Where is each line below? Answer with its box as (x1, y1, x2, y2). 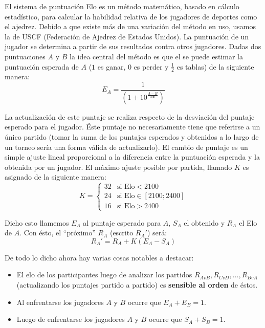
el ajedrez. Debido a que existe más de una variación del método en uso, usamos (5, 21, 256, 32)
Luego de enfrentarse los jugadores (16, 314, 125, 324)
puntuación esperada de (5, 61, 79, 72)
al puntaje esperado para (83, 217, 161, 228)
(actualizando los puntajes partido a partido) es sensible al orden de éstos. (16, 279, 258, 290)
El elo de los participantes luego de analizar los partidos (16, 269, 192, 280)
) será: (147, 227, 167, 238)
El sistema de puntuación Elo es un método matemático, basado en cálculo (5, 1, 239, 11)
